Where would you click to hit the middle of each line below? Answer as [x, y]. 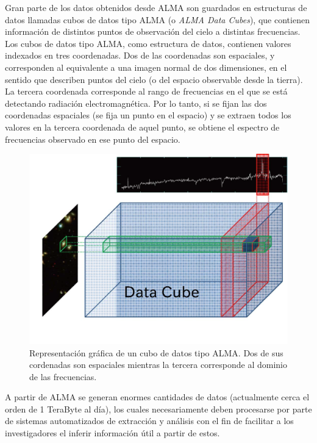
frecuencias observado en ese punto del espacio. [93, 139]
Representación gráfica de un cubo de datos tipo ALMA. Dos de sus [156, 352]
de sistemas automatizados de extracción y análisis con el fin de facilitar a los [149, 421]
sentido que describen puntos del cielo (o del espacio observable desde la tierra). [154, 79]
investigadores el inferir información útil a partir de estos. [112, 433]
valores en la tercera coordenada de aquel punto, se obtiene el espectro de [142, 127]
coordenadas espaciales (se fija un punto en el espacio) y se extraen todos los [148, 115]
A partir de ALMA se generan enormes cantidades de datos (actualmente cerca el [157, 397]
